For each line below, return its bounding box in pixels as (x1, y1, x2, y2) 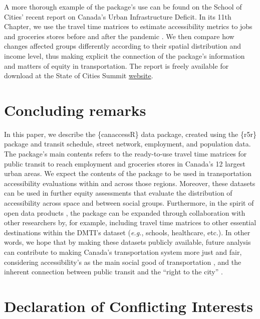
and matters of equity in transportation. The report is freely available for (4, 60, 229, 71)
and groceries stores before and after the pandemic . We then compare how (4, 31, 234, 41)
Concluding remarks (4, 99, 146, 120)
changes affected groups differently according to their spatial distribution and (4, 41, 241, 51)
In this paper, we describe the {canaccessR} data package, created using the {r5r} (4, 128, 256, 139)
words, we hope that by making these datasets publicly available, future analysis (4, 237, 251, 247)
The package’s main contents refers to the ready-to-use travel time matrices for (4, 148, 247, 159)
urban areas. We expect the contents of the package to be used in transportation (4, 168, 251, 179)
